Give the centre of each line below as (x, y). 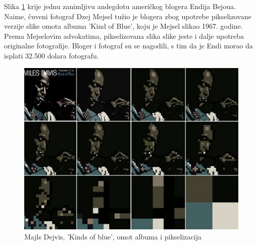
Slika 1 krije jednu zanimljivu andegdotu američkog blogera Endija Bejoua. (120, 6)
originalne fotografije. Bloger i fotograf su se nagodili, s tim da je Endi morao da (128, 46)
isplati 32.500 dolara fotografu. (52, 55)
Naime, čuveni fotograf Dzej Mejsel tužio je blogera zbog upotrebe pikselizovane (128, 16)
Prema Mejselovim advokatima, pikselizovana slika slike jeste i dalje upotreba (124, 36)
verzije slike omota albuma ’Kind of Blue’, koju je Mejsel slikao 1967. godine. (123, 26)
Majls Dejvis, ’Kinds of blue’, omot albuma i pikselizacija (113, 236)
